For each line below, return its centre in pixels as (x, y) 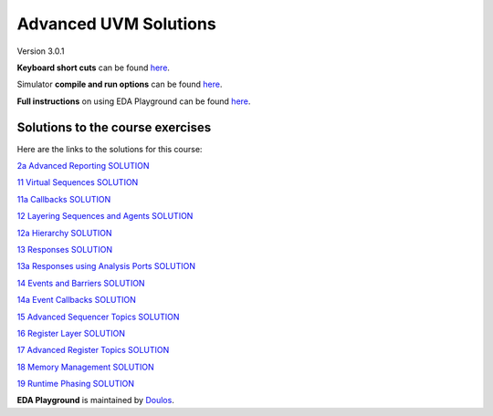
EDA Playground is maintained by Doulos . (96, 400)
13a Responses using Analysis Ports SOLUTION (106, 266)
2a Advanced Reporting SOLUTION (83, 166)
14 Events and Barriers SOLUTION (81, 283)
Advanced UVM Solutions (116, 24)
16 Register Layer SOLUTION (71, 333)
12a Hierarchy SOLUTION (65, 233)
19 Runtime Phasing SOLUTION (75, 384)
